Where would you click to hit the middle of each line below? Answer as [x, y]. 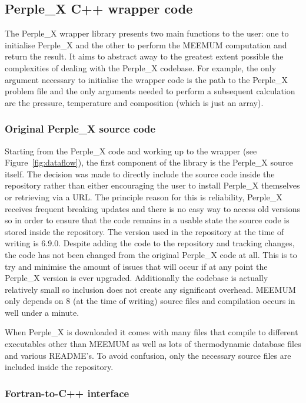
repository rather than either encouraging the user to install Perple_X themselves [152, 185]
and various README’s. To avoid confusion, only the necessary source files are [148, 355]
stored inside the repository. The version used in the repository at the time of [144, 231]
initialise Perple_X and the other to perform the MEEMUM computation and [146, 44]
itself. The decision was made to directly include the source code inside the [140, 174]
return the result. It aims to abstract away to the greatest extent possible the [144, 56]
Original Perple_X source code [80, 129]
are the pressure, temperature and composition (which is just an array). [134, 102]
